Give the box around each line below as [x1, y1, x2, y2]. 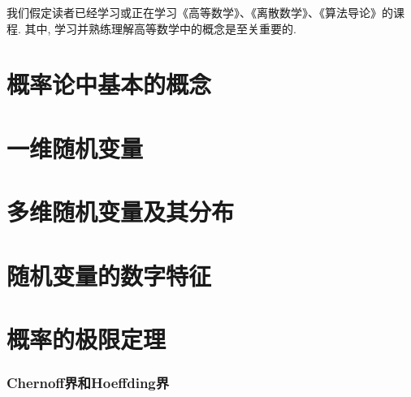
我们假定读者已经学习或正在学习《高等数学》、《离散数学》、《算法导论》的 [6, 4, 393, 20]
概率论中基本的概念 [6, 67, 212, 101]
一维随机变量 [6, 131, 144, 164]
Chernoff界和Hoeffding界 [6, 372, 170, 392]
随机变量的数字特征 [6, 258, 212, 291]
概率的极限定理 [6, 321, 167, 355]
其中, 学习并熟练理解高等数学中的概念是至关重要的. [24, 19, 296, 37]
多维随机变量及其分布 [6, 195, 235, 228]
